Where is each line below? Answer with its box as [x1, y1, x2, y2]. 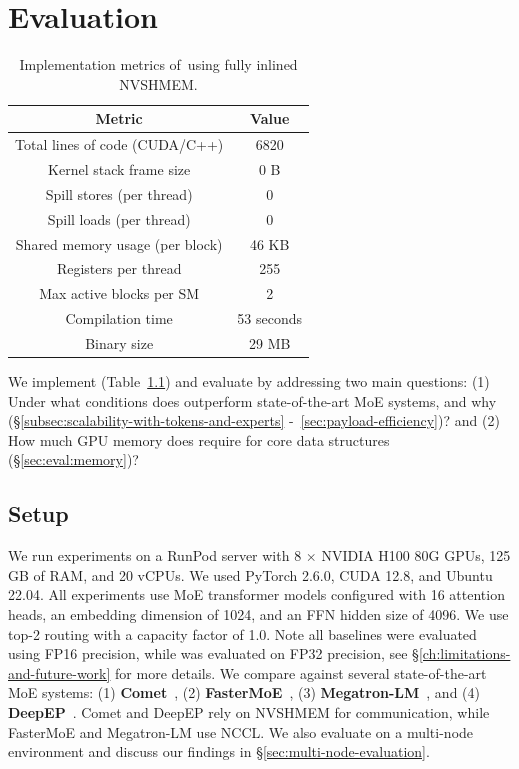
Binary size [85, 332, 154, 353]
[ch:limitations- [418, 643, 511, 664]
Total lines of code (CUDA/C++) [15, 134, 224, 155]
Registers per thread [56, 258, 182, 279]
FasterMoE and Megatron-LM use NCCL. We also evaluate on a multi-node [8, 721, 474, 742]
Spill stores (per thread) [45, 183, 193, 204]
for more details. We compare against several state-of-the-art [115, 662, 487, 683]
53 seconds [237, 308, 303, 329]
